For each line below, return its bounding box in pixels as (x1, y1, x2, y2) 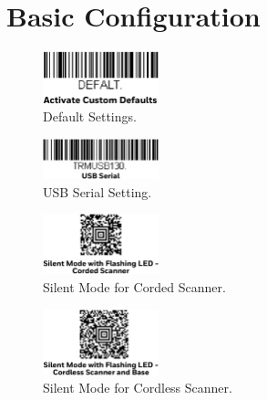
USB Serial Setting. (43, 182, 152, 201)
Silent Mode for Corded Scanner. (43, 277, 226, 296)
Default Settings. (43, 107, 137, 126)
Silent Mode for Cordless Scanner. (43, 378, 232, 397)
